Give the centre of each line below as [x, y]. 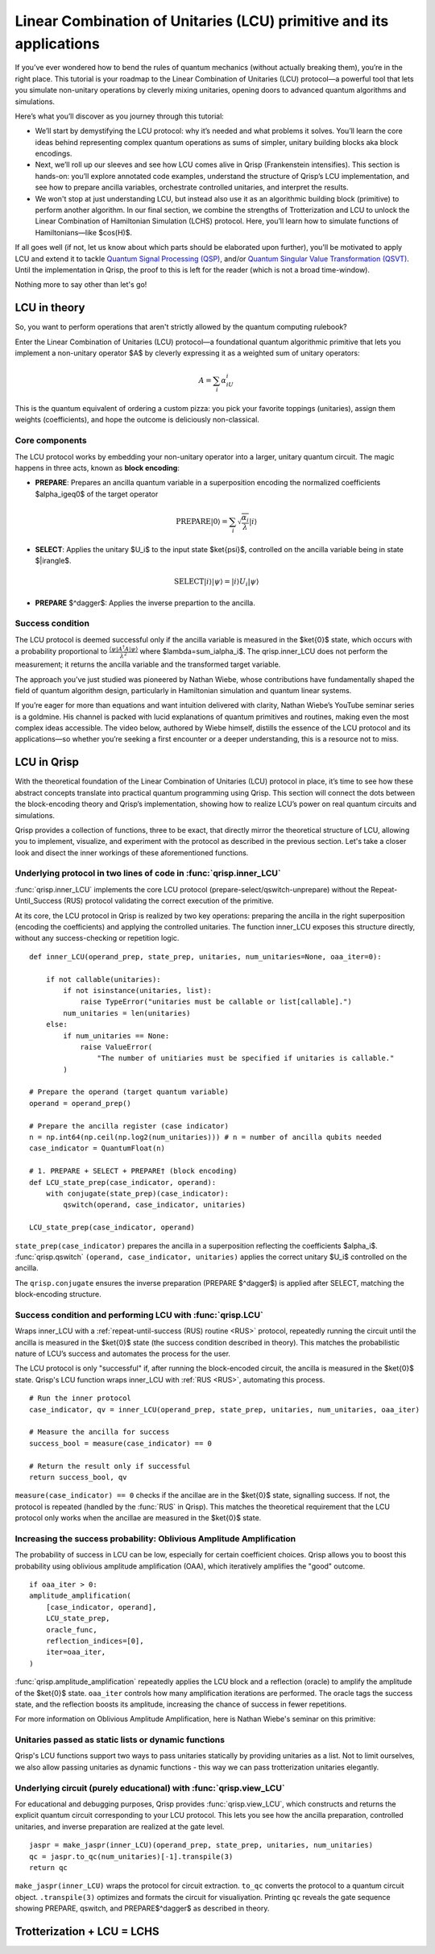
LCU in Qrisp [47, 762]
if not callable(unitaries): [103, 979]
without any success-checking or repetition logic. [97, 938]
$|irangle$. [53, 560]
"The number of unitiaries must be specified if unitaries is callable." [246, 1058]
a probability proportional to [61, 651]
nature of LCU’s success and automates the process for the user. [123, 1353]
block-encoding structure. [58, 1295]
